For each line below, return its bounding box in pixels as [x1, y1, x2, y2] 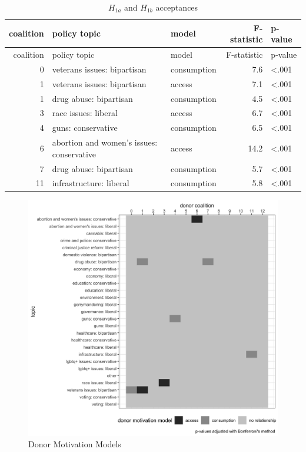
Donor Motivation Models [28, 438, 121, 450]
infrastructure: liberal [52, 177, 129, 189]
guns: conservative [52, 121, 118, 134]
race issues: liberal [52, 107, 118, 119]
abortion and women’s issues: [52, 136, 158, 149]
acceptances [155, 1, 198, 13]
